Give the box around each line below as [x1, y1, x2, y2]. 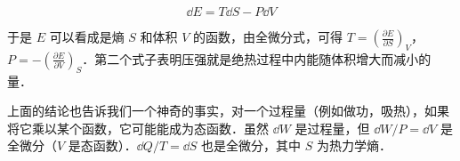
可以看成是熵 [49, 28, 125, 45]
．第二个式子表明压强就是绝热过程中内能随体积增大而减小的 [82, 49, 432, 68]
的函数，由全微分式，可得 [193, 28, 343, 45]
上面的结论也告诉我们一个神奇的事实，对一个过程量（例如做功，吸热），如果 [7, 101, 449, 120]
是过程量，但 [295, 118, 370, 137]
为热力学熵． [316, 136, 391, 155]
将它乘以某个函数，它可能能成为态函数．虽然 [7, 118, 269, 137]
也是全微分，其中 [201, 136, 302, 155]
